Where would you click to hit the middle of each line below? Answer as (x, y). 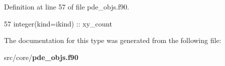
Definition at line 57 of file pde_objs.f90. (67, 6)
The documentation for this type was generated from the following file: (113, 40)
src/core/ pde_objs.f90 (41, 57)
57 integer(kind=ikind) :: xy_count (58, 23)
